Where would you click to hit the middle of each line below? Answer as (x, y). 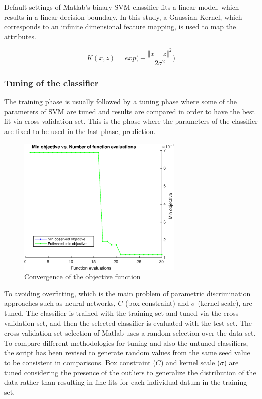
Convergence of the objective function (82, 276)
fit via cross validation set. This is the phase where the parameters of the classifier (131, 121)
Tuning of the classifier (51, 82)
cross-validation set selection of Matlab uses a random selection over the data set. (130, 333)
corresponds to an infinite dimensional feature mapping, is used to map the (120, 26)
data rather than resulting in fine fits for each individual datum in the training (126, 382)
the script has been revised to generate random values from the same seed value (127, 352)
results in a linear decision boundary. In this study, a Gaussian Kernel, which (123, 16)
